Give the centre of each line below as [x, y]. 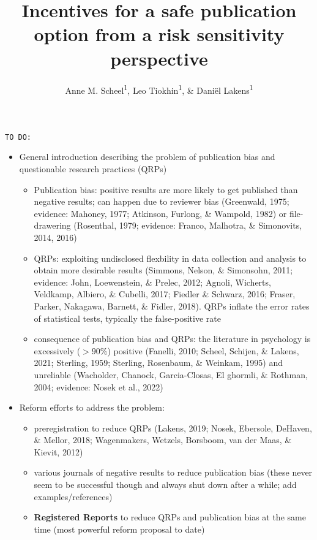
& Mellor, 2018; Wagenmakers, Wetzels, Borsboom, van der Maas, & [163, 440]
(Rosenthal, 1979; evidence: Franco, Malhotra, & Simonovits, [188, 225]
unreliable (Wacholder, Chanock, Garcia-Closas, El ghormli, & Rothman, [171, 374]
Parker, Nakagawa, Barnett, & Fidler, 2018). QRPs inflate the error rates [172, 306]
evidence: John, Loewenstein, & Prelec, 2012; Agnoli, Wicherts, [152, 282]
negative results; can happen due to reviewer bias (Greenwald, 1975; [162, 201]
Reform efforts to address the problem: [92, 407]
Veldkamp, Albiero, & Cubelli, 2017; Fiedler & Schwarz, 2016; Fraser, [165, 294]
